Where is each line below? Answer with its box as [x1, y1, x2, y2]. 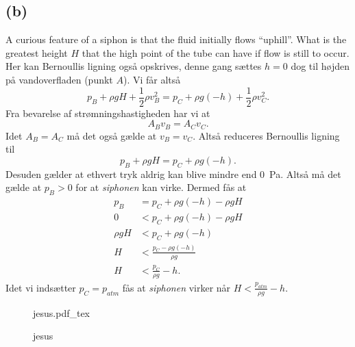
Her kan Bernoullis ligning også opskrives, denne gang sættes [5, 59, 262, 73]
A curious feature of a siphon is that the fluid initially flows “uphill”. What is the [5, 32, 347, 47]
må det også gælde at [66, 128, 157, 142]
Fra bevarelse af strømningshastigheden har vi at [5, 105, 210, 120]
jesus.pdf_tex [33, 305, 90, 320]
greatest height [5, 45, 68, 60]
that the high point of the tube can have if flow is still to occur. [82, 45, 350, 60]
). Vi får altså [123, 72, 181, 86]
